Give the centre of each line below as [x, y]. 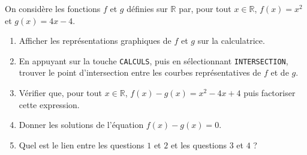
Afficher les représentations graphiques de [95, 41]
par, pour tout [205, 8]
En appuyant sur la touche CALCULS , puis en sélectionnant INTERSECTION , [153, 60]
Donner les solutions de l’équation [81, 125]
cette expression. [49, 104]
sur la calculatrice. [231, 41]
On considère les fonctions [53, 8]
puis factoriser [270, 93]
